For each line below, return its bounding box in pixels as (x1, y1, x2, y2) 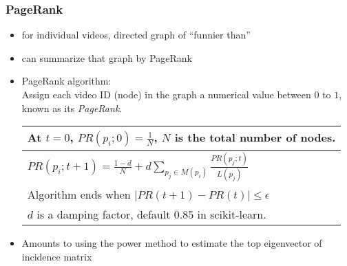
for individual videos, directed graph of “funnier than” (21, 27, 251, 42)
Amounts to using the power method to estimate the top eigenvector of (21, 236, 322, 250)
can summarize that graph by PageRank (21, 50, 192, 65)
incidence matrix (21, 249, 92, 263)
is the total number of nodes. (174, 129, 336, 146)
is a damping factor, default (36, 206, 171, 223)
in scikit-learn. (197, 206, 266, 223)
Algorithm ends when (27, 186, 131, 203)
